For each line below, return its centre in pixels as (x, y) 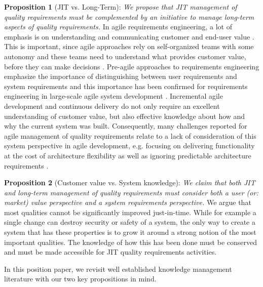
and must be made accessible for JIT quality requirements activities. (110, 252)
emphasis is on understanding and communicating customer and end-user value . (129, 36)
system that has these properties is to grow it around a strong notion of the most (130, 232)
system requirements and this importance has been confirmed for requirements (126, 86)
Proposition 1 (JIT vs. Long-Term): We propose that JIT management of (121, 7)
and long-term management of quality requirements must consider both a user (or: (131, 192)
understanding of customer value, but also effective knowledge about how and (125, 116)
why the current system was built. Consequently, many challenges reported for (126, 126)
